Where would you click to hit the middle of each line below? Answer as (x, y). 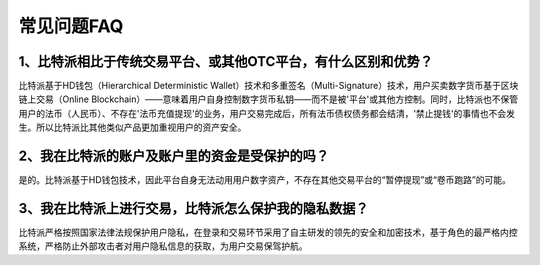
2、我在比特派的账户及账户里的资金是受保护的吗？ (174, 156)
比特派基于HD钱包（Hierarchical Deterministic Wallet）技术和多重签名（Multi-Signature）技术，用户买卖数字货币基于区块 (268, 86)
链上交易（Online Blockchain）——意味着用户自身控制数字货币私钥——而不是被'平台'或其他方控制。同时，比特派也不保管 (268, 99)
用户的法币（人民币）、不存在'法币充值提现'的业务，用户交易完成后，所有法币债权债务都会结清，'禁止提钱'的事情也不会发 (266, 113)
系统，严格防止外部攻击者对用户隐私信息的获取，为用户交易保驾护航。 (163, 246)
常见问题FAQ (71, 26)
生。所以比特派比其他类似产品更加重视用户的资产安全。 (132, 127)
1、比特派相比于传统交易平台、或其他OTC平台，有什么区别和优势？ (226, 61)
